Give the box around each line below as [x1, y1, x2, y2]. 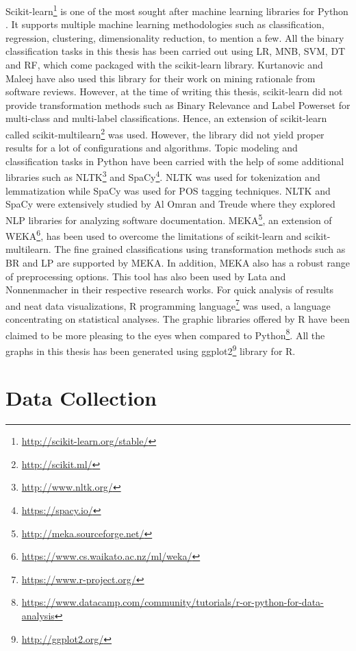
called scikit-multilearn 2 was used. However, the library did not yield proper [5, 125, 325, 141]
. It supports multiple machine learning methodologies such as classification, [5, 17, 325, 32]
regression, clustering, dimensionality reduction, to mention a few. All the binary [5, 30, 344, 45]
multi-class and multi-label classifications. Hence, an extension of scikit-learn [5, 111, 327, 125]
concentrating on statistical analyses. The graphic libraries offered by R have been [5, 312, 350, 325]
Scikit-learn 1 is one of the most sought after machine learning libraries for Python [5, 2, 348, 18]
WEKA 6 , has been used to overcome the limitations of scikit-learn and [5, 227, 302, 243]
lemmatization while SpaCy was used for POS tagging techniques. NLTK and [5, 183, 331, 197]
